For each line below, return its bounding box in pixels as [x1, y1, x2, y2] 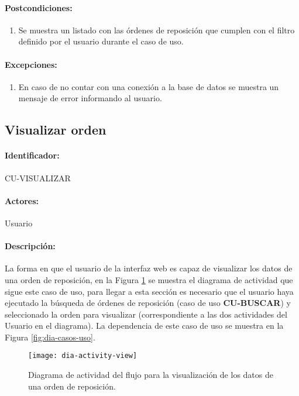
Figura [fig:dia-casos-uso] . [5, 330, 95, 343]
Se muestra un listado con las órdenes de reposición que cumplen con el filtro [18, 23, 295, 36]
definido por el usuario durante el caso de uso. [18, 35, 184, 47]
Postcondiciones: [5, 1, 73, 13]
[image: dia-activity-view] [28, 352, 138, 360]
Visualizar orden [5, 120, 106, 139]
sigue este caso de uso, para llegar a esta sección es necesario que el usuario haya [5, 285, 294, 297]
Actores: [5, 194, 39, 206]
